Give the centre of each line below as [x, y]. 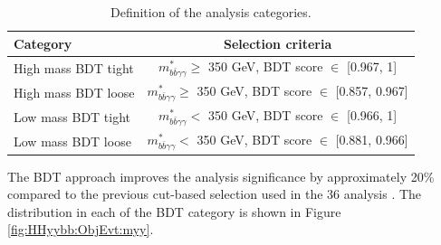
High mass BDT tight [74, 67]
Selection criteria [278, 43]
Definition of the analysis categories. [211, 12]
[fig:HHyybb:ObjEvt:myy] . [81, 229]
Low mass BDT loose [72, 141]
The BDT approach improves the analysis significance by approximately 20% [221, 176]
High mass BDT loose [74, 92]
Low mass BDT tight [72, 116]
